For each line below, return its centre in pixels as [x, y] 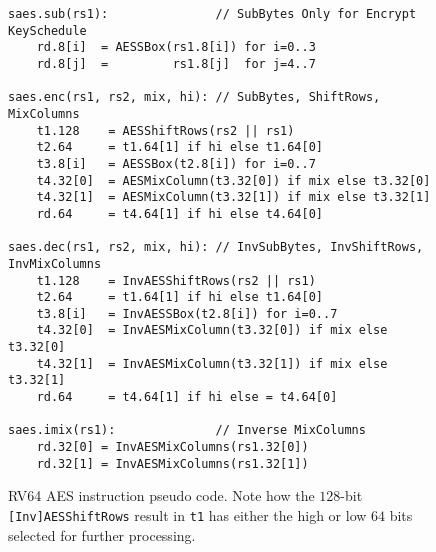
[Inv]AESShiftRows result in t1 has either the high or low [187, 514]
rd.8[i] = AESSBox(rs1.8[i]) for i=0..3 [176, 47]
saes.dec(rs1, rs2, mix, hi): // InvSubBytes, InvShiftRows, [216, 247]
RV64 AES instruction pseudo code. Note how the [161, 495]
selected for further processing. [102, 534]
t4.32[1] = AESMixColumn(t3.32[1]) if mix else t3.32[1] [233, 197]
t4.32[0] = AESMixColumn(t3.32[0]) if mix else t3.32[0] [233, 180]
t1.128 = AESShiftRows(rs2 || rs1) [165, 130]
